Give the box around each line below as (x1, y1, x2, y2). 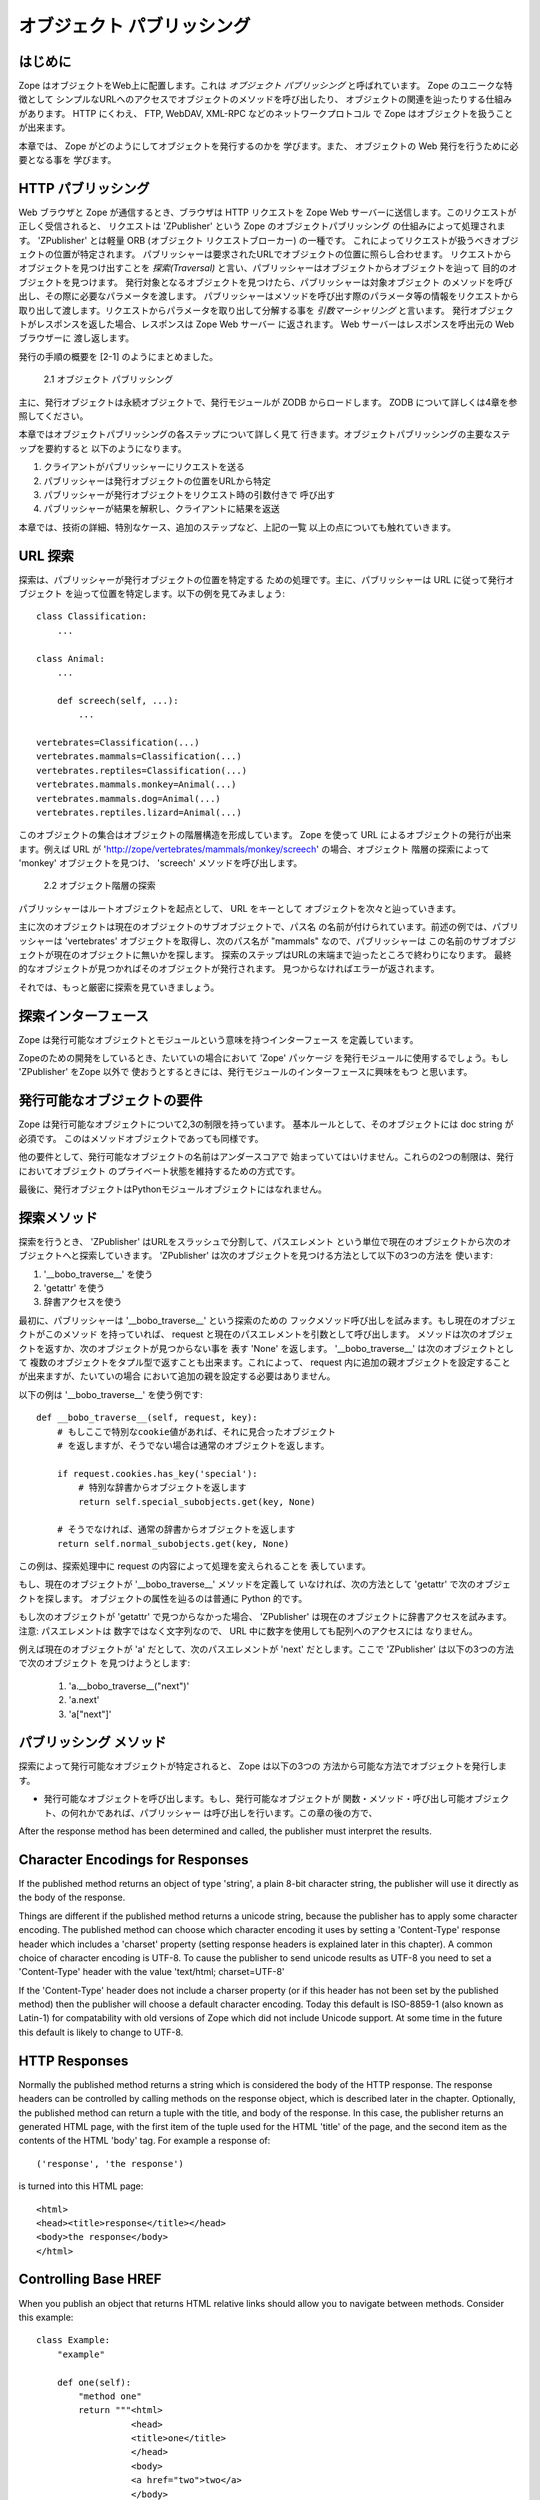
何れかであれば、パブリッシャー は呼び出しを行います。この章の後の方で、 (69, 1806, 378, 1819)
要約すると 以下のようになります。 (44, 442, 187, 454)
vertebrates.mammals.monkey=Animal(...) (36, 779, 237, 790)
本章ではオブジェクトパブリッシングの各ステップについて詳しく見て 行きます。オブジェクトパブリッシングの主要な (18, 428, 494, 440)
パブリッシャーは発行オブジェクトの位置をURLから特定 (43, 475, 272, 487)
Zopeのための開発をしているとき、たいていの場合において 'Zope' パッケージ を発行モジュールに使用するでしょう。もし (18, 1052, 509, 1064)
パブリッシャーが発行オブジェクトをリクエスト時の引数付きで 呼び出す (43, 488, 335, 500)
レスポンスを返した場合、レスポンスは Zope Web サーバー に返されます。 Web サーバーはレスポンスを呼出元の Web (35, 318, 515, 330)
